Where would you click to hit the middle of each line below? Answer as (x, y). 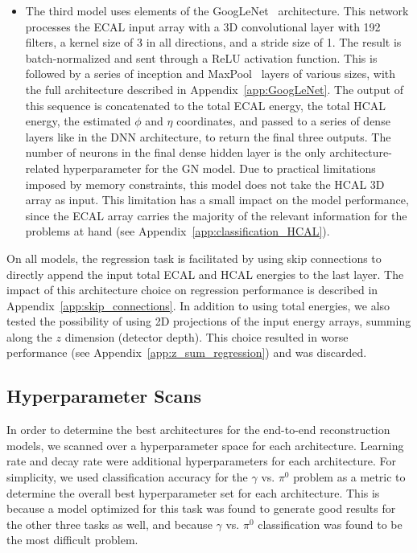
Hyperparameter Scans (104, 396)
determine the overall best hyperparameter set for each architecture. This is (193, 492)
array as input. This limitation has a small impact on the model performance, (217, 200)
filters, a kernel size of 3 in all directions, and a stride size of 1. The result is (213, 42)
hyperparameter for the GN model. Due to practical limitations (219, 168)
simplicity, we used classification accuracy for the (127, 477)
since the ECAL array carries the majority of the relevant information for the (216, 215)
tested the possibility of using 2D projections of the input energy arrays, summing (209, 321)
